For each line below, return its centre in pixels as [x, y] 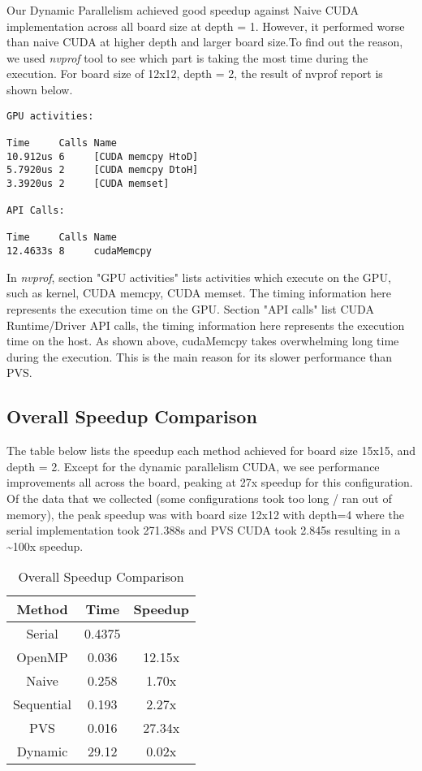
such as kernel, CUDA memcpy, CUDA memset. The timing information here [199, 293]
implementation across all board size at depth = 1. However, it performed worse [206, 26]
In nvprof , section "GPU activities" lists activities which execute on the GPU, [199, 277]
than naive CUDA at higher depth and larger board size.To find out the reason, [205, 42]
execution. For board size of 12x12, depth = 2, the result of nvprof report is [195, 74]
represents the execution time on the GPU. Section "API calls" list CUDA [190, 308]
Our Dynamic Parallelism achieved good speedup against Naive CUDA [183, 10]
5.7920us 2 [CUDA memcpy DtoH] [103, 170]
